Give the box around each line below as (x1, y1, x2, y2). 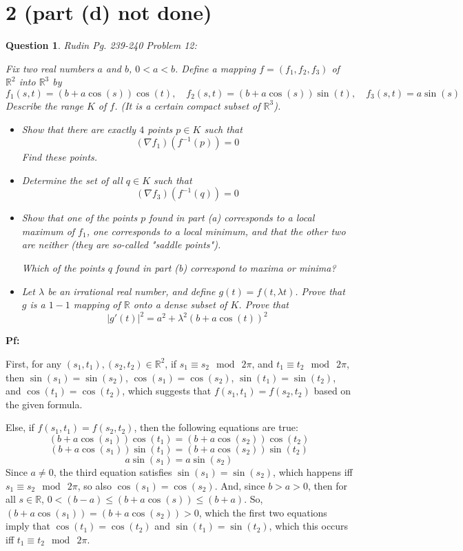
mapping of (73, 297, 121, 312)
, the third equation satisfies (53, 464, 172, 479)
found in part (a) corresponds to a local (149, 210, 315, 225)
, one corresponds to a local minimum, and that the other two (86, 223, 346, 238)
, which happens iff (273, 464, 353, 479)
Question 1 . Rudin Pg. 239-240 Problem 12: (6, 38, 197, 52)
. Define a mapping (175, 61, 256, 75)
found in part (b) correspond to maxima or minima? (115, 261, 336, 275)
